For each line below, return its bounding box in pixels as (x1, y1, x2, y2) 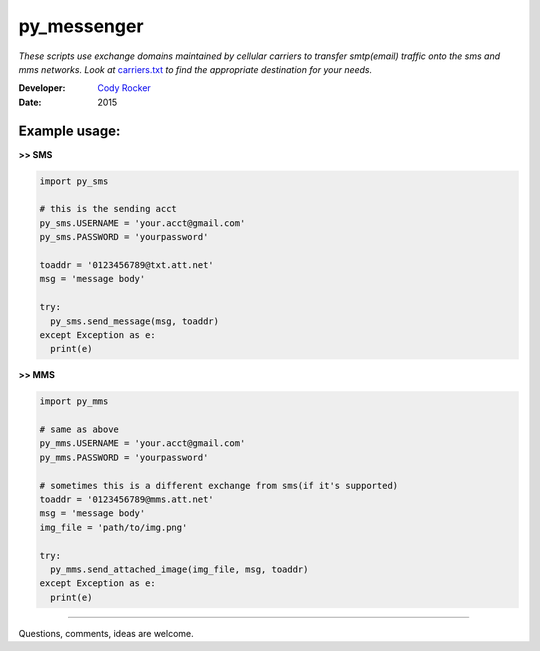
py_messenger (18, 15, 144, 37)
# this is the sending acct (39, 203, 177, 215)
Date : (18, 96, 42, 108)
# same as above (39, 424, 120, 435)
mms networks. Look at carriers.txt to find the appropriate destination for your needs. (18, 63, 373, 75)
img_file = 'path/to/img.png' (39, 521, 188, 533)
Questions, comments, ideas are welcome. (18, 627, 194, 639)
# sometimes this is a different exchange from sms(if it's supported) (39, 480, 399, 491)
